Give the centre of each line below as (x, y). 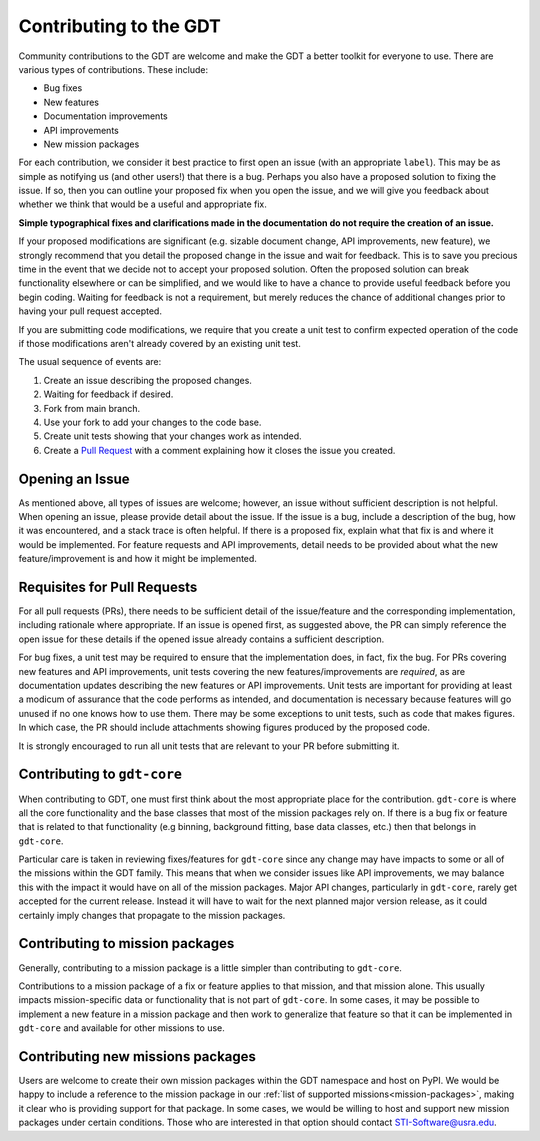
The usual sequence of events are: (90, 362)
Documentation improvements (106, 116)
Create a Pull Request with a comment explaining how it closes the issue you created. (219, 450)
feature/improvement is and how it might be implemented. (137, 559)
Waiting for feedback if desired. (108, 394)
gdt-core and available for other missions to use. (121, 1028)
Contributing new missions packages (137, 1056)
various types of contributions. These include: (113, 69)
